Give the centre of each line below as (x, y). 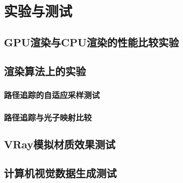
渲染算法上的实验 (45, 71)
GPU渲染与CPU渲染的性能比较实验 (91, 42)
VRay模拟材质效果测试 (60, 144)
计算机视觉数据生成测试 (60, 173)
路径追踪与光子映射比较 (48, 117)
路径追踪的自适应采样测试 (52, 94)
